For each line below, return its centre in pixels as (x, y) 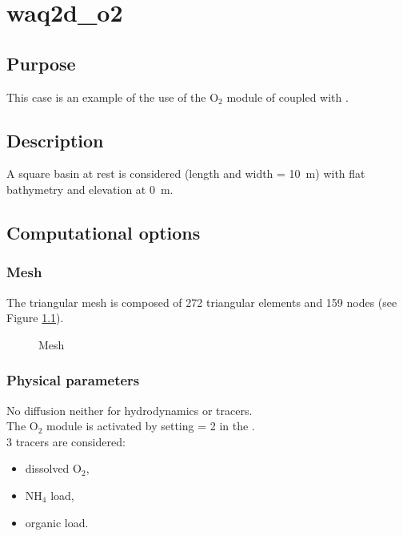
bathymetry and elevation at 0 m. (90, 189)
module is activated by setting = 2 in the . (151, 426)
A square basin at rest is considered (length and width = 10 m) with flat (186, 173)
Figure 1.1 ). (35, 318)
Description (55, 140)
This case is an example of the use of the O (113, 97)
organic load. (57, 522)
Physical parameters (73, 380)
